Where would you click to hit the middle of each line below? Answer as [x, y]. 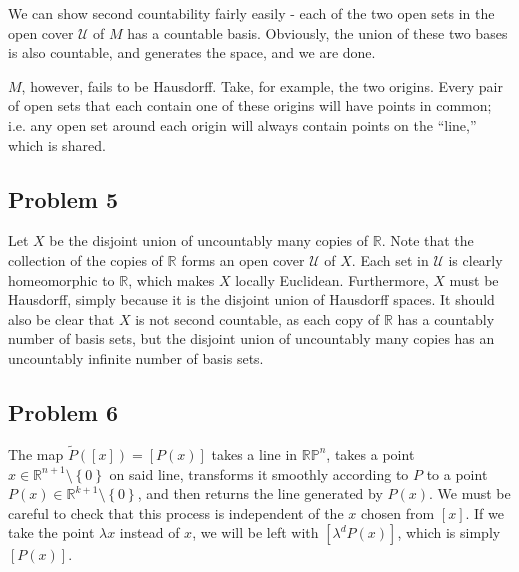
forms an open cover [243, 259]
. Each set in [390, 259]
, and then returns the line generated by [260, 493]
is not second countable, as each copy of [257, 318]
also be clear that [61, 318]
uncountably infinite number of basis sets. [136, 357]
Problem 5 [63, 198]
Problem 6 [63, 411]
